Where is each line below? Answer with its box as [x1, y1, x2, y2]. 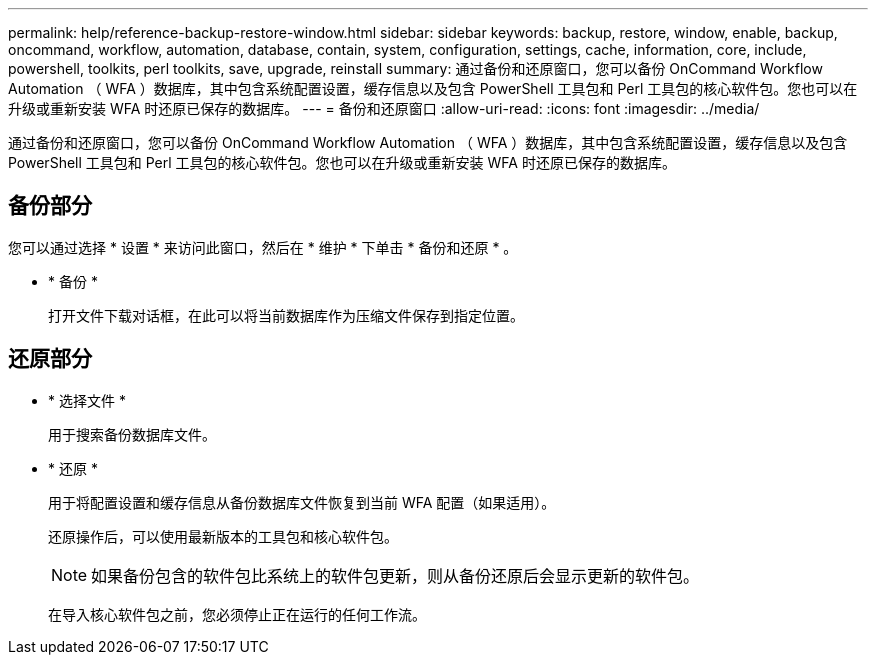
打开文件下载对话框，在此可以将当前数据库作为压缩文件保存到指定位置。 [48, 306, 524, 324]
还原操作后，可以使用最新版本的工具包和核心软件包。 [48, 527, 398, 545]
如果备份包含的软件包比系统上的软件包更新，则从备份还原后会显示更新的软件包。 [91, 565, 700, 586]
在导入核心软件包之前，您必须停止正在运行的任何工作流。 [48, 605, 426, 623]
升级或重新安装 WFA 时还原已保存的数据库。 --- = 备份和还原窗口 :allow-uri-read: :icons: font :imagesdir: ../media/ [8, 100, 760, 117]
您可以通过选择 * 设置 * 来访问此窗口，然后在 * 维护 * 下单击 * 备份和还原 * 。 [8, 238, 518, 256]
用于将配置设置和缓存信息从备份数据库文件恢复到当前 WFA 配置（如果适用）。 [48, 493, 556, 511]
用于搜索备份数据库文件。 [48, 425, 216, 443]
